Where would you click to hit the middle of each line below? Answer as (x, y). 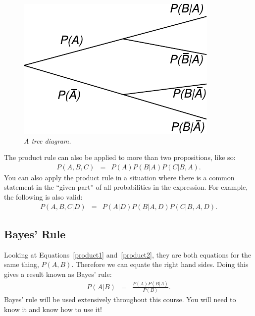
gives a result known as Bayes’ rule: (58, 274)
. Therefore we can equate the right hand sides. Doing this (160, 264)
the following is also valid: (43, 197)
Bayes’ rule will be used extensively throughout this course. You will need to (120, 299)
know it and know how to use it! (53, 309)
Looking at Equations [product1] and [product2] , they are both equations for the (127, 254)
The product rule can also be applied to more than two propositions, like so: (120, 157)
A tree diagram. (48, 140)
